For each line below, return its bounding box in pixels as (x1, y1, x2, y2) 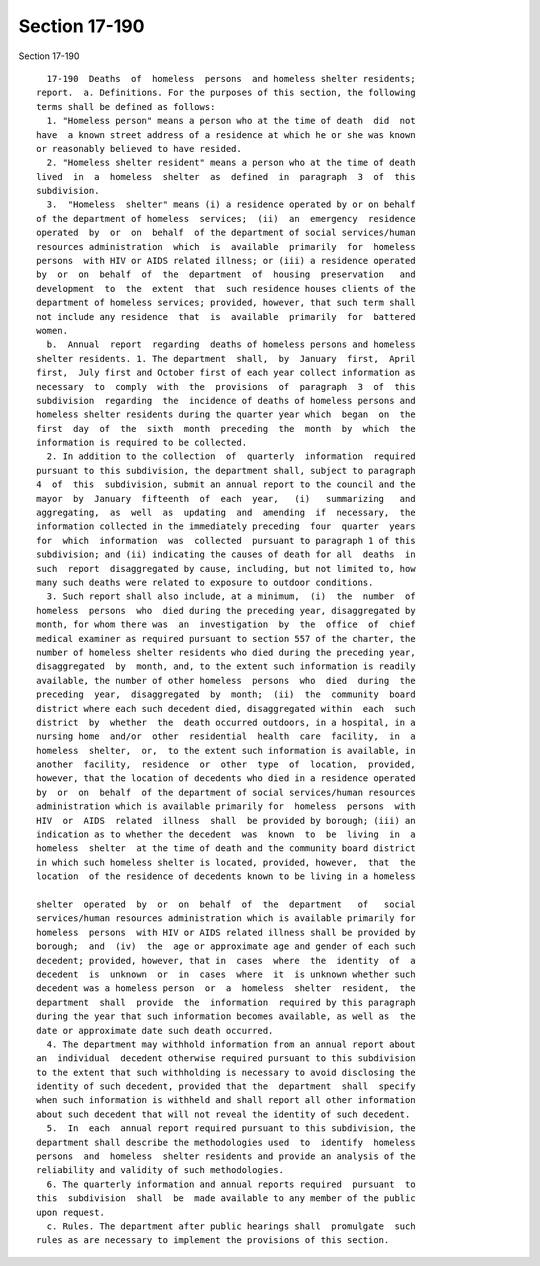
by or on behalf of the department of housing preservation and (36, 269, 416, 280)
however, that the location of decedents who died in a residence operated (36, 773, 416, 784)
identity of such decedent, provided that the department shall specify (36, 1081, 416, 1092)
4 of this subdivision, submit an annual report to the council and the (36, 479, 416, 490)
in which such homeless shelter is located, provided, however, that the (36, 856, 416, 868)
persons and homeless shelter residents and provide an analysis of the (36, 1151, 416, 1162)
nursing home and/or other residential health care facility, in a (36, 731, 416, 742)
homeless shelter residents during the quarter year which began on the (36, 409, 416, 420)
